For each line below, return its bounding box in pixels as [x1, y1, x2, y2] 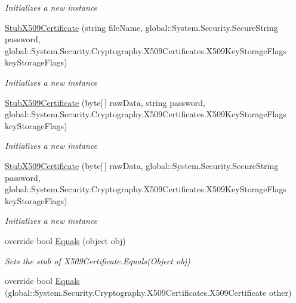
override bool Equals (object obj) [5, 234, 126, 246]
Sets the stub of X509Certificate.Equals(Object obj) [5, 254, 190, 267]
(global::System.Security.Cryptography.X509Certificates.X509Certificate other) [5, 286, 292, 298]
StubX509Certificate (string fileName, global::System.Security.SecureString [5, 21, 278, 33]
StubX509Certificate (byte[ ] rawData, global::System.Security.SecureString [5, 159, 279, 171]
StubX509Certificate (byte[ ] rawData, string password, [5, 96, 205, 108]
